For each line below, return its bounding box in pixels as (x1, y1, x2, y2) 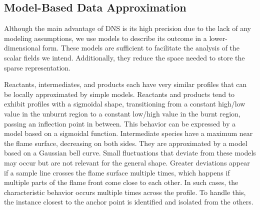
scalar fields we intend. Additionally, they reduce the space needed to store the (4, 52, 245, 62)
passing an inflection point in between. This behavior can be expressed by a (4, 118, 236, 128)
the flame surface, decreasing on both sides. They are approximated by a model (4, 137, 247, 148)
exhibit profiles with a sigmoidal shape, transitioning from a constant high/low (4, 98, 245, 109)
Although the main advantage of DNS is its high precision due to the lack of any (4, 23, 251, 33)
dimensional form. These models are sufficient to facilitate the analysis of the (4, 42, 240, 53)
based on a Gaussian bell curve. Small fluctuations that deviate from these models (4, 147, 256, 158)
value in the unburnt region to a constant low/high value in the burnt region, (4, 108, 240, 118)
